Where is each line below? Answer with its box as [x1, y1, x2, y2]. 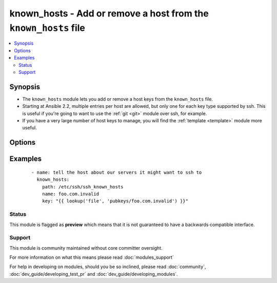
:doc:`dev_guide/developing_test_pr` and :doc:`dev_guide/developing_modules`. [9, 271, 178, 277]
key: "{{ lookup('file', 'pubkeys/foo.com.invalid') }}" [42, 198, 188, 204]
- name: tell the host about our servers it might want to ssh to [31, 169, 202, 175]
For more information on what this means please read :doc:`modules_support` [9, 254, 174, 260]
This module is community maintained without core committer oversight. [9, 244, 163, 251]
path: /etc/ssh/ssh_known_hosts [42, 184, 124, 190]
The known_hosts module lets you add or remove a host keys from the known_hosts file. [22, 96, 213, 102]
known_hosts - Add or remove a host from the [9, 8, 209, 19]
